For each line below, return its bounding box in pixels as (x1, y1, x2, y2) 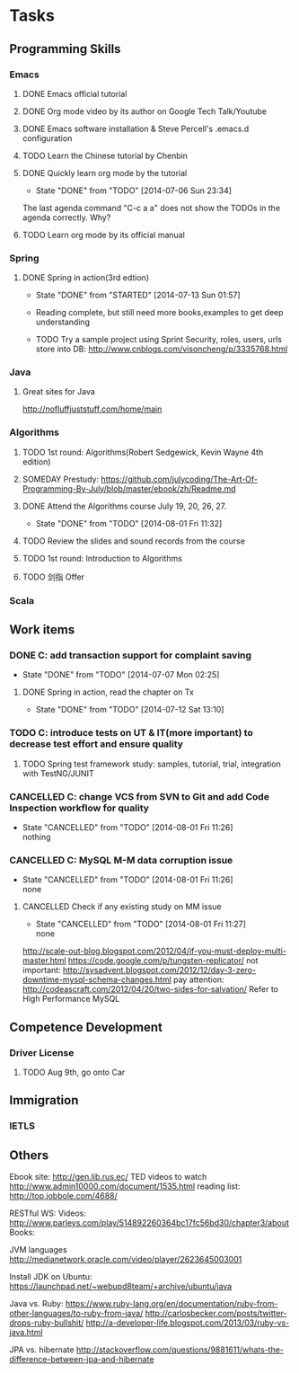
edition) (22, 456, 51, 467)
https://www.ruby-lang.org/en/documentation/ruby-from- (65, 1298, 278, 1309)
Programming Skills (9, 41, 121, 57)
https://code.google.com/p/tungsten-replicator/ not (67, 955, 259, 966)
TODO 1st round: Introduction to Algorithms (22, 553, 182, 563)
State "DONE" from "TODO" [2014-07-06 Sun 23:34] (35, 185, 232, 196)
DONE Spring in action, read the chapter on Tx (22, 686, 195, 697)
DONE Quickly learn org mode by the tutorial (22, 167, 188, 178)
